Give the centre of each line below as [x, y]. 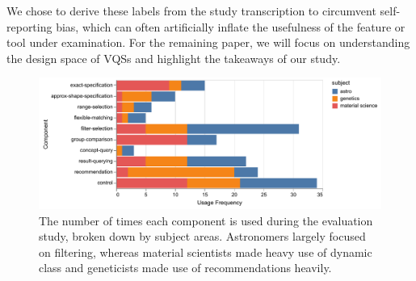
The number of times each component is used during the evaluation [206, 220]
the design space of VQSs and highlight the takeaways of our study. [174, 58]
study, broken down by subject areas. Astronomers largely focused [202, 236]
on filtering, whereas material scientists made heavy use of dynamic [206, 252]
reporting [29, 26]
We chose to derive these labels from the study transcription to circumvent [191, 10]
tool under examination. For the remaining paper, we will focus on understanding [208, 42]
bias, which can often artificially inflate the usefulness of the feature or [231, 26]
